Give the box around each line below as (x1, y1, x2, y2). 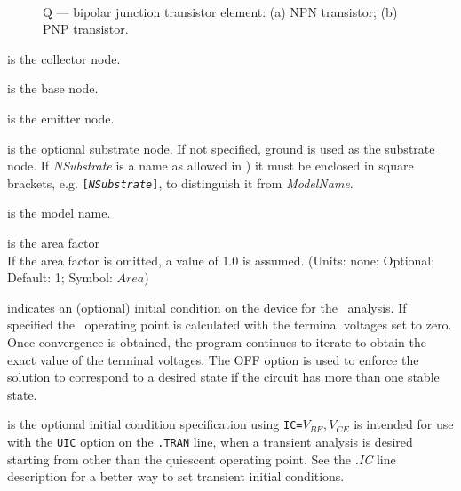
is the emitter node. (7, 108, 115, 127)
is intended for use (354, 415, 454, 433)
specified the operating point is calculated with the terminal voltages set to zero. (7, 315, 452, 334)
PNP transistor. (43, 20, 129, 38)
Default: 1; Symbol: (7, 268, 113, 287)
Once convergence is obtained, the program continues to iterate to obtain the (7, 332, 427, 351)
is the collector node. (7, 49, 121, 67)
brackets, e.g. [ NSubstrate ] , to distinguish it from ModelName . (7, 173, 354, 192)
